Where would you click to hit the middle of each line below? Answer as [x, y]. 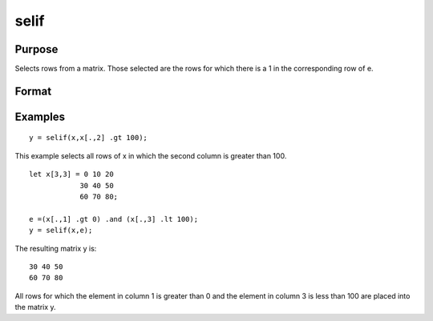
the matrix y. [35, 307]
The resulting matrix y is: [56, 248]
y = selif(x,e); [61, 231]
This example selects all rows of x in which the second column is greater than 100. [151, 155]
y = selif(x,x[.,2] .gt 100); [89, 138]
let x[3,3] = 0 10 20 [71, 175]
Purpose [36, 49]
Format [33, 91]
